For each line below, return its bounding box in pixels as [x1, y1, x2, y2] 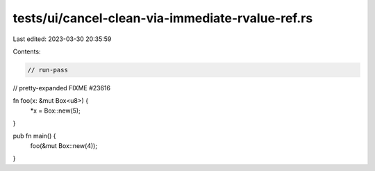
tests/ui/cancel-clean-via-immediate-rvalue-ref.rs [12, 10, 313, 26]
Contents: [12, 47, 41, 56]
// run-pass [27, 66, 69, 74]
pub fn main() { [12, 132, 56, 140]
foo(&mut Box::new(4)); [30, 141, 97, 149]
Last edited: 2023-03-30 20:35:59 [12, 35, 112, 43]
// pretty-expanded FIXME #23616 [12, 83, 111, 92]
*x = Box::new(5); [30, 106, 81, 115]
